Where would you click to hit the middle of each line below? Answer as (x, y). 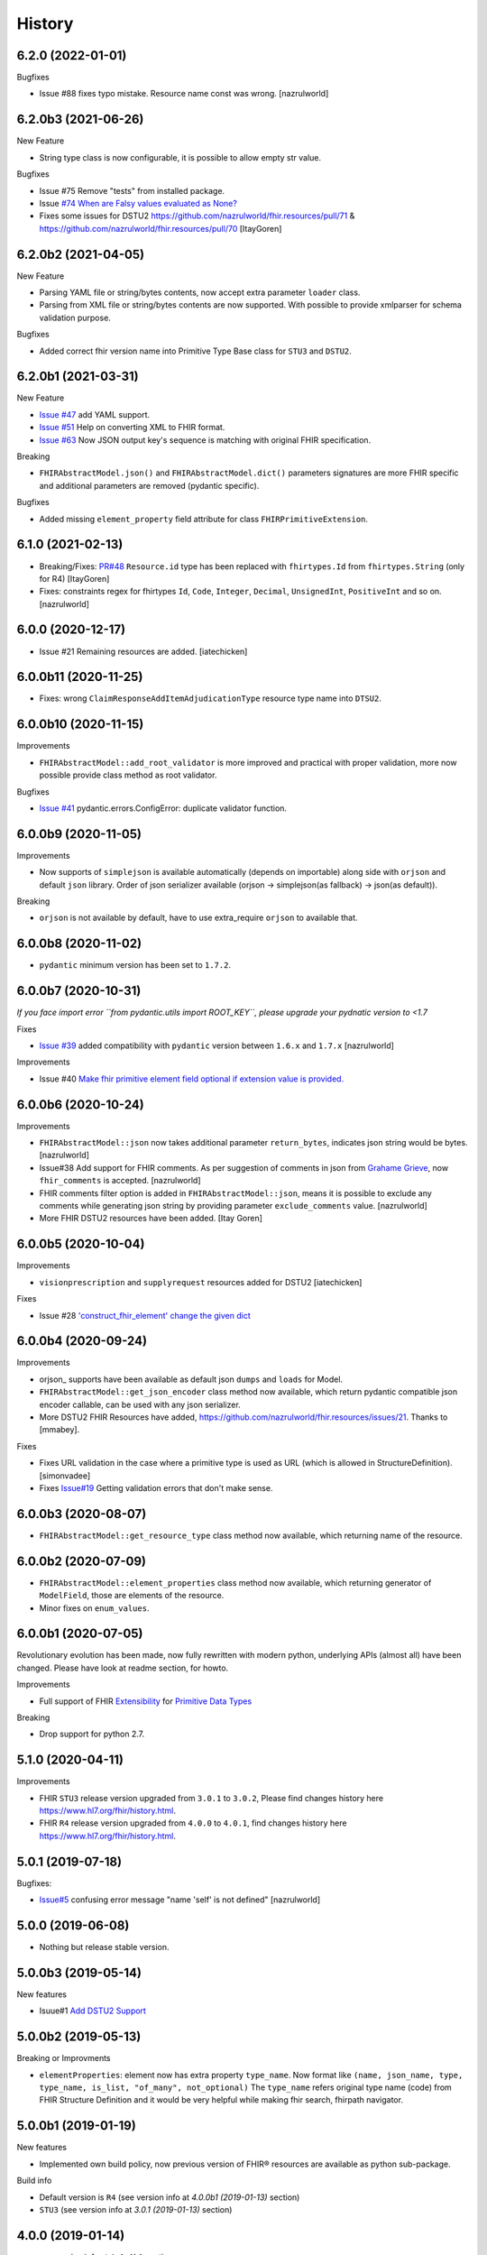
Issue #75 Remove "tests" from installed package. (132, 190)
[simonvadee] (65, 1476)
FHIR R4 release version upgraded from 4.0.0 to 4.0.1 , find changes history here (193, 1823)
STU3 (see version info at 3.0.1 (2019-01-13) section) (136, 2209)
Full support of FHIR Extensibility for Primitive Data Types (146, 1701)
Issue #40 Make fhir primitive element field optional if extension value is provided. (192, 1079)
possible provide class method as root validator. (128, 775)
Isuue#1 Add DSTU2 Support (92, 2011)
